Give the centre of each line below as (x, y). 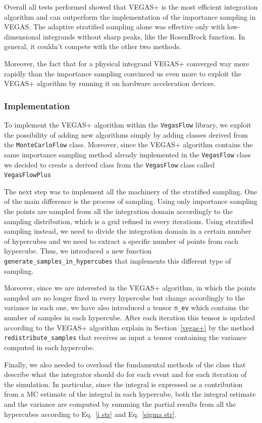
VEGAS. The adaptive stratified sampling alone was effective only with (115, 27)
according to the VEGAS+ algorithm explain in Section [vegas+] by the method (129, 327)
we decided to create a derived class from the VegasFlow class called (110, 164)
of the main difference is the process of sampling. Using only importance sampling (131, 201)
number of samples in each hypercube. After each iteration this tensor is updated (130, 318)
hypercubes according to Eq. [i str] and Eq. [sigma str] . (90, 414)
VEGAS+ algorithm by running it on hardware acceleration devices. (110, 83)
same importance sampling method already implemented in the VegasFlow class (127, 154)
